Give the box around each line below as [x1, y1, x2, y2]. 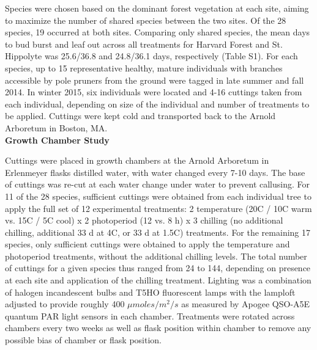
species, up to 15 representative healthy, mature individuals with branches [5, 61, 283, 74]
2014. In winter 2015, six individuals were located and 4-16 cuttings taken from [5, 86, 302, 98]
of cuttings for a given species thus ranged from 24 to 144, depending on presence [5, 261, 311, 274]
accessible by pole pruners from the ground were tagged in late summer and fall [5, 73, 304, 86]
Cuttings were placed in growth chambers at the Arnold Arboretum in [5, 154, 269, 167]
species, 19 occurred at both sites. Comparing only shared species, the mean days [5, 26, 310, 38]
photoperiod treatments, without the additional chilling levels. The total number [5, 249, 307, 262]
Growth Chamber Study [5, 133, 110, 146]
